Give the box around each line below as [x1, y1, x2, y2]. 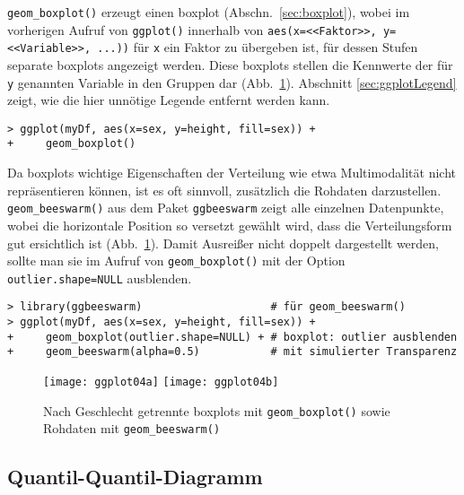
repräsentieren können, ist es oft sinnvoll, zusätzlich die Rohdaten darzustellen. [7, 180, 442, 199]
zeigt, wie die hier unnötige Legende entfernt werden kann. [7, 91, 330, 109]
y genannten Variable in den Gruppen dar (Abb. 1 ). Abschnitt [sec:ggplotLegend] [7, 73, 457, 91]
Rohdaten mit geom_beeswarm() [43, 419, 221, 438]
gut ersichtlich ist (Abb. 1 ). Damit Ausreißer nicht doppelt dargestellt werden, [7, 233, 439, 252]
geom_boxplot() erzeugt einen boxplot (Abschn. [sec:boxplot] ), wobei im [7, 3, 410, 21]
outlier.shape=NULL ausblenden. [7, 268, 192, 287]
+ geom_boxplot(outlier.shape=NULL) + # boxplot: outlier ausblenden [7, 330, 458, 343]
